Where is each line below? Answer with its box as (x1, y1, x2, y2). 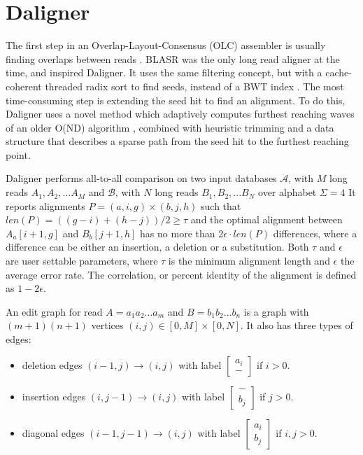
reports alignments (6, 198, 85, 213)
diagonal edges (22, 425, 85, 440)
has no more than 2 (140, 225, 224, 240)
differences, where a (273, 225, 357, 240)
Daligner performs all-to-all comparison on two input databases (6, 171, 277, 185)
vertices (91, 318, 124, 332)
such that (201, 198, 241, 213)
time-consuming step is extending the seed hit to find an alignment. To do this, (6, 92, 346, 107)
